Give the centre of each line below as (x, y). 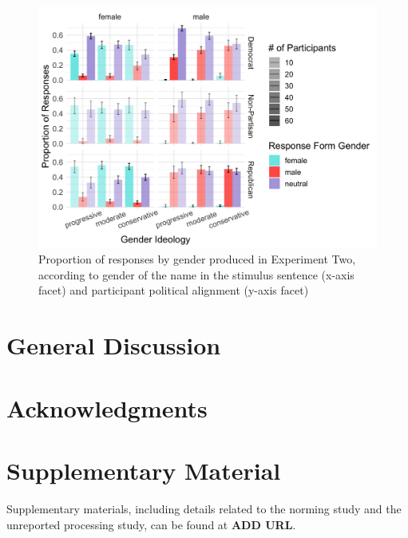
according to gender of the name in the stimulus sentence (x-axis (196, 274)
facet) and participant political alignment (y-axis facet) (174, 290)
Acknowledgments (107, 407)
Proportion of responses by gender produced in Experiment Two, (197, 259)
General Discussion (114, 345)
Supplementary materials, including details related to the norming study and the (204, 508)
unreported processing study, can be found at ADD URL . (151, 524)
